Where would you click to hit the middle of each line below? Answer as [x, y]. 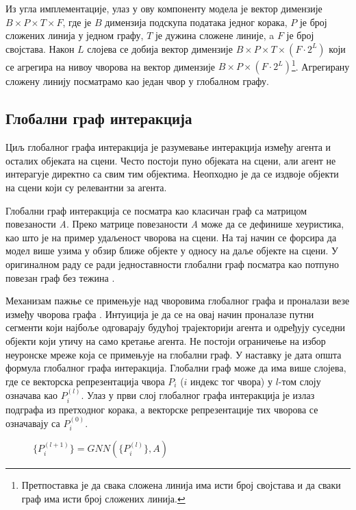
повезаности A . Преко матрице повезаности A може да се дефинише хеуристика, [175, 224]
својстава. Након [40, 48]
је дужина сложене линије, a [215, 35]
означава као [32, 395]
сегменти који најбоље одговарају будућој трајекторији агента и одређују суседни [176, 327]
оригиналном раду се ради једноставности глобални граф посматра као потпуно [173, 264]
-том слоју [300, 381]
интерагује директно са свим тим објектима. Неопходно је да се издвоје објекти [172, 174]
